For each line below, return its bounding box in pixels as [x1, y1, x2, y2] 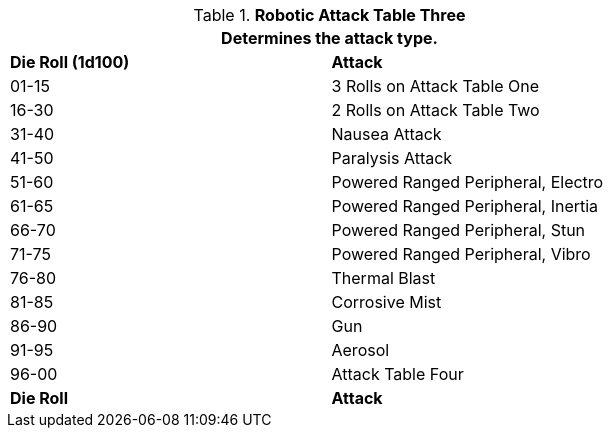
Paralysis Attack [331, 148, 453, 168]
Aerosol [331, 340, 390, 360]
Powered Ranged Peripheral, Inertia [331, 196, 599, 216]
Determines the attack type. [221, 28, 438, 48]
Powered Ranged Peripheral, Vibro [331, 244, 591, 264]
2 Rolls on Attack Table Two [331, 100, 540, 120]
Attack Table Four [331, 364, 464, 384]
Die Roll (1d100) [10, 52, 130, 72]
